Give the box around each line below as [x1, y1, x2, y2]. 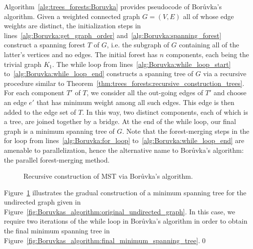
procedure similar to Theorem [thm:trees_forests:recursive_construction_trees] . [4, 78, 245, 88]
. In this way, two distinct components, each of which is [82, 106, 248, 117]
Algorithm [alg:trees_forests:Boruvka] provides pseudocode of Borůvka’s [4, 1, 222, 11]
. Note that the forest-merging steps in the [122, 125, 250, 136]
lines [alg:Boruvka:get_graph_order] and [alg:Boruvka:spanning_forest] [4, 30, 222, 40]
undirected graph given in [4, 197, 81, 207]
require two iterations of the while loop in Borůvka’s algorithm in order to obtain [4, 216, 248, 226]
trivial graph [4, 59, 42, 69]
